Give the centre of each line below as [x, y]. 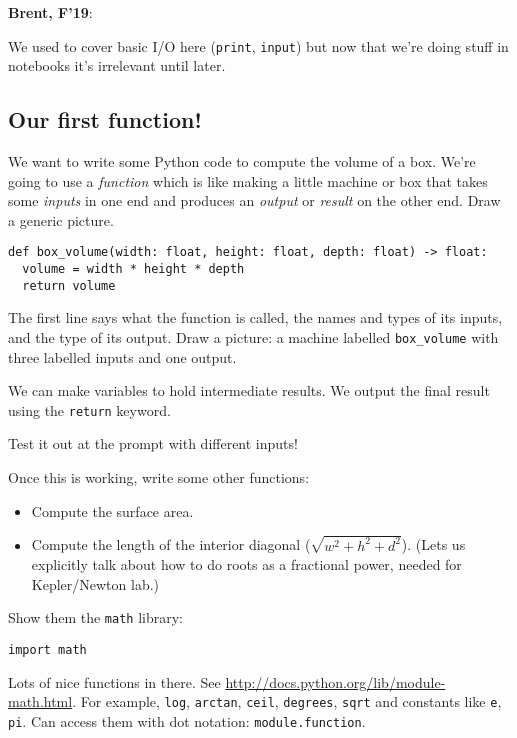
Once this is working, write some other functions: [159, 477]
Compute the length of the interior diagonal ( [171, 544]
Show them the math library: [95, 617]
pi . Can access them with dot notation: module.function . [187, 720]
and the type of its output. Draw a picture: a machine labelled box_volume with [253, 336]
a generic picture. [61, 219]
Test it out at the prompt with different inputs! [153, 443]
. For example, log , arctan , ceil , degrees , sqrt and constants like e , [287, 701]
